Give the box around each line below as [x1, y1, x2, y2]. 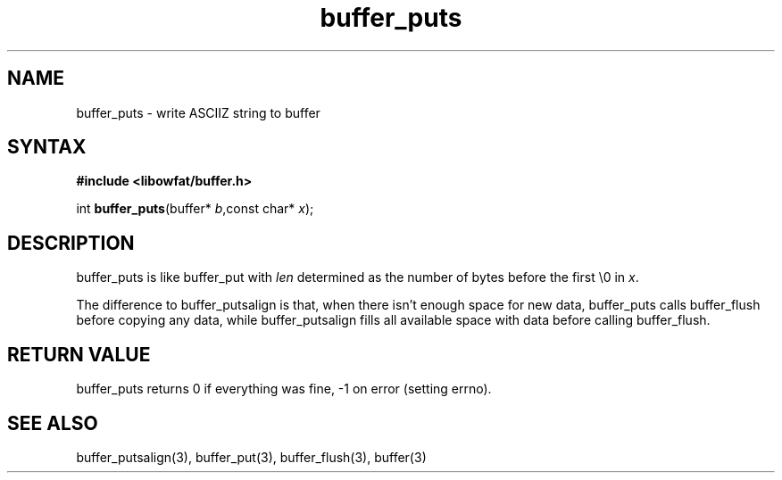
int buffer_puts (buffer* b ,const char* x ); [76, 201, 314, 217]
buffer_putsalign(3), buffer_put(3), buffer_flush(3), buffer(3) [76, 449, 427, 465]
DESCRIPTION [7, 231, 135, 254]
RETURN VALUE [7, 343, 151, 366]
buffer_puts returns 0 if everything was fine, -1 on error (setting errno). [76, 381, 492, 397]
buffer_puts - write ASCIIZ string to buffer [76, 104, 320, 120]
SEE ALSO [7, 411, 98, 434]
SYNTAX [7, 136, 87, 159]
